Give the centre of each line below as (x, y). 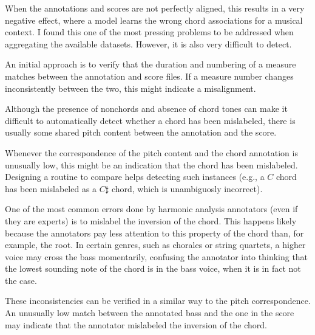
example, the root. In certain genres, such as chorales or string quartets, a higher (155, 245)
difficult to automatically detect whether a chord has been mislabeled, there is (150, 120)
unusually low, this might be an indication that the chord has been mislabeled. (151, 164)
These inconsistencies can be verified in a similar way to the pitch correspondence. (158, 301)
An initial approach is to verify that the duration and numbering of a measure (151, 64)
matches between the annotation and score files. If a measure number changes (149, 76)
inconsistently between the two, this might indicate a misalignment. (130, 88)
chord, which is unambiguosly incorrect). (187, 188)
